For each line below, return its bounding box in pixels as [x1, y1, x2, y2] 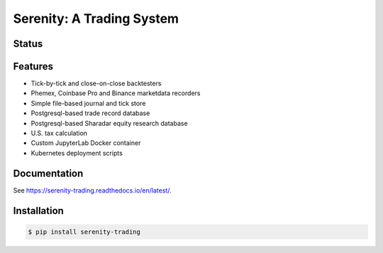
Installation [13, 205, 64, 217]
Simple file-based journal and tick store [30, 99, 146, 107]
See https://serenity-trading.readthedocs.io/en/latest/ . [13, 185, 172, 195]
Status [13, 38, 43, 50]
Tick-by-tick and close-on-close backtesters [30, 79, 162, 88]
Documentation [13, 167, 84, 179]
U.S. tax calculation [30, 129, 88, 138]
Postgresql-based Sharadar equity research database [30, 119, 188, 127]
